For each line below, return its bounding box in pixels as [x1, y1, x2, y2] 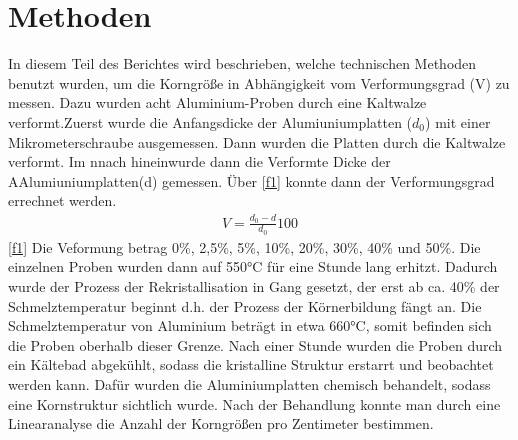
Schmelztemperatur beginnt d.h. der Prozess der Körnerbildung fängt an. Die [8, 295, 482, 316]
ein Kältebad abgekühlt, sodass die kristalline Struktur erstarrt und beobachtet [8, 354, 494, 375]
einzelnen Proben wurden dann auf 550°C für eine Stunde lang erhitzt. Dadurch [8, 256, 498, 277]
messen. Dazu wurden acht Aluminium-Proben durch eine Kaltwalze [8, 92, 427, 113]
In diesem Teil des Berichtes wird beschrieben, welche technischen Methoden [8, 53, 477, 74]
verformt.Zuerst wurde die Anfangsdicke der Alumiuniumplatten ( [8, 111, 413, 132]
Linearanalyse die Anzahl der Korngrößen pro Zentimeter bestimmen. [8, 413, 434, 434]
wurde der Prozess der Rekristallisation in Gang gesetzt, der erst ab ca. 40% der [8, 276, 500, 297]
